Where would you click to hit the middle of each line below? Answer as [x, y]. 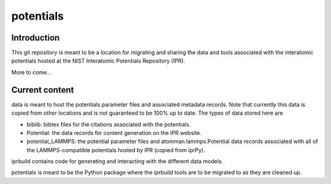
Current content [43, 90]
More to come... [31, 72]
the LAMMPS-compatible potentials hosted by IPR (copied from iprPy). [116, 150]
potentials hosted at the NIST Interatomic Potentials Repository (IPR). [98, 61]
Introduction [36, 38]
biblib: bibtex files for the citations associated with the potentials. [109, 124]
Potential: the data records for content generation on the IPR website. [114, 132]
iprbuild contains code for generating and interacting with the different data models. [117, 161]
